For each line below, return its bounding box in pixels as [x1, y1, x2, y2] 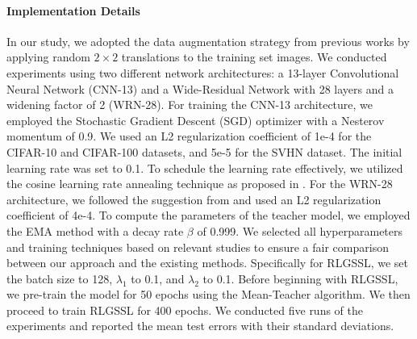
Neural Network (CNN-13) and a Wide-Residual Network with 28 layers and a [6, 80, 394, 97]
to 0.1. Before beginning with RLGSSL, [202, 270, 398, 287]
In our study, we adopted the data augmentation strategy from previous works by [6, 32, 410, 49]
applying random [6, 48, 90, 65]
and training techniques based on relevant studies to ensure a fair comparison [6, 238, 389, 255]
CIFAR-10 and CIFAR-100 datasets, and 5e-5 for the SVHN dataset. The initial [6, 143, 402, 160]
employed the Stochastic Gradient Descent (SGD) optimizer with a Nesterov [6, 111, 385, 128]
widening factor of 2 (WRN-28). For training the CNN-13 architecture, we [6, 96, 373, 113]
